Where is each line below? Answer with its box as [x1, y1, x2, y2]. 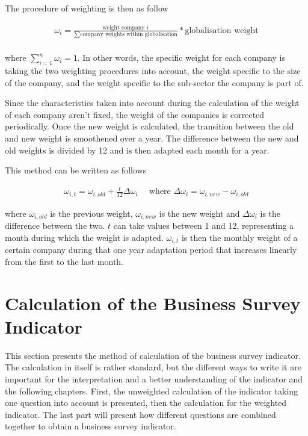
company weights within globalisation [80, 31, 177, 38]
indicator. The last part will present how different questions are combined [5, 408, 276, 420]
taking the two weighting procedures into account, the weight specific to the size [5, 64, 301, 77]
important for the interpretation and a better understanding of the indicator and [5, 373, 303, 385]
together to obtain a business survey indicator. [5, 420, 176, 432]
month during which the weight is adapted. [5, 231, 164, 243]
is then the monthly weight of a [181, 231, 298, 243]
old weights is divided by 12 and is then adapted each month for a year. [5, 143, 269, 156]
